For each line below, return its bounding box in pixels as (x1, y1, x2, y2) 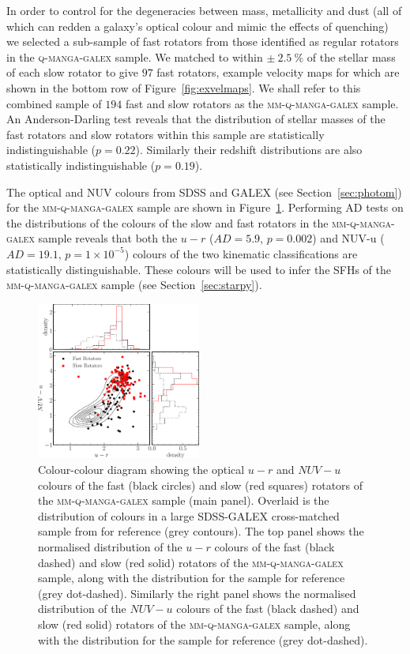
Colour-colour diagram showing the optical (38, 461, 245, 478)
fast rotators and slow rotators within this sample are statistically (6, 126, 325, 142)
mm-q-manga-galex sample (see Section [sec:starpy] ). (6, 276, 262, 293)
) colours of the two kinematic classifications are (124, 245, 358, 261)
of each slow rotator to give (6, 64, 138, 81)
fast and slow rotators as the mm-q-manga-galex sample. (125, 95, 399, 111)
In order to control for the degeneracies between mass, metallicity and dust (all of (6, 2, 402, 18)
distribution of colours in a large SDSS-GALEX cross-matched (38, 507, 340, 524)
